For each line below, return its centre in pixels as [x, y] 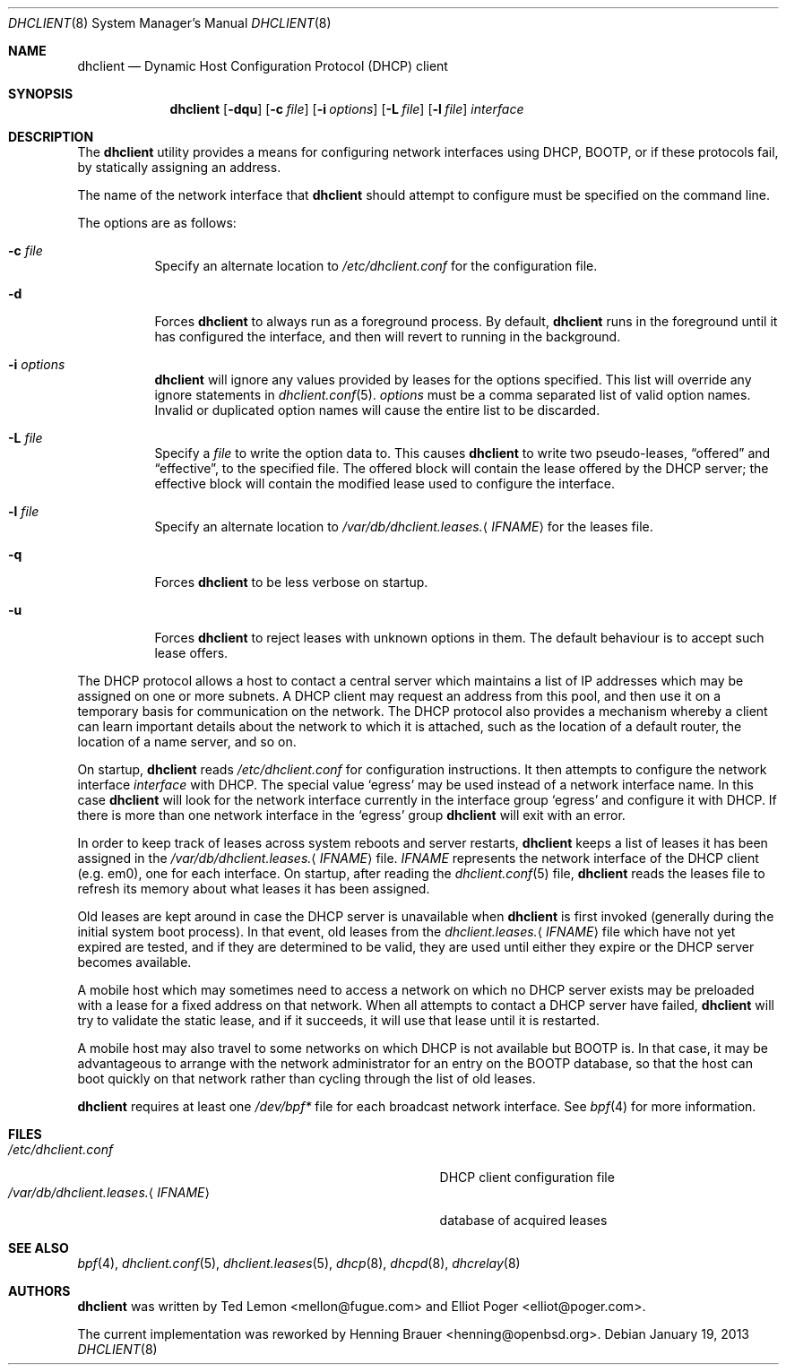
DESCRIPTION [51, 137]
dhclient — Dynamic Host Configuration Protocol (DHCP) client [263, 66]
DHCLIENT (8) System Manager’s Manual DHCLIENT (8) [170, 23]
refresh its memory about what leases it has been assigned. [254, 889]
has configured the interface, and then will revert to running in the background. [388, 337]
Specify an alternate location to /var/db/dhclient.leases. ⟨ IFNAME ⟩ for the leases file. [404, 526]
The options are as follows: [157, 223]
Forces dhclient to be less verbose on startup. [291, 582]
